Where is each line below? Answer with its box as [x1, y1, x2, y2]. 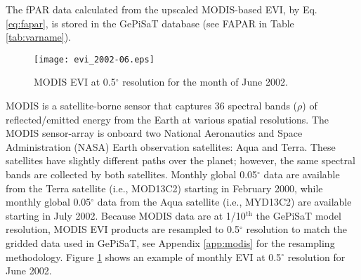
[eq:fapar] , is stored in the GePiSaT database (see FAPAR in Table [6, 15, 294, 30]
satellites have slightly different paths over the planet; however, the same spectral [6, 153, 355, 168]
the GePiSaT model [256, 208, 341, 222]
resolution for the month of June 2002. [122, 74, 288, 89]
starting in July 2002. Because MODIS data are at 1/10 [6, 208, 246, 222]
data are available [263, 167, 340, 181]
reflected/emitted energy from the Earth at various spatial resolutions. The [6, 112, 329, 126]
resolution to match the [246, 222, 348, 236]
